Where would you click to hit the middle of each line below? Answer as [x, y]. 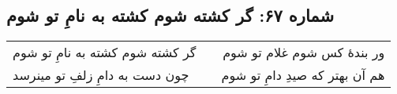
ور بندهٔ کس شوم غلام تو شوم [304, 52]
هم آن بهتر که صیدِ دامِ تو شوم [303, 75]
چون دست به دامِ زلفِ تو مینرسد [101, 75]
